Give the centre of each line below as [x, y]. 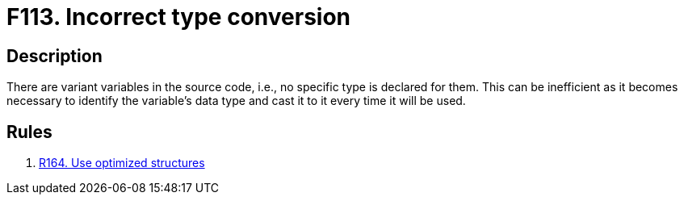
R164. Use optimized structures [122, 163]
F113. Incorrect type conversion [179, 17]
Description [55, 56]
